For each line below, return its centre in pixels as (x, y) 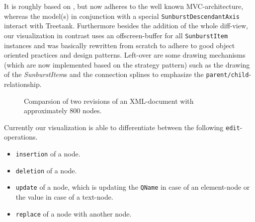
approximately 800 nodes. (63, 111)
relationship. (23, 84)
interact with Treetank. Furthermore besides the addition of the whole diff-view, (126, 26)
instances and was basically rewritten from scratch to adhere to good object (120, 45)
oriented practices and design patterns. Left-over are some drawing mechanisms (125, 55)
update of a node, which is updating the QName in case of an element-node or (133, 187)
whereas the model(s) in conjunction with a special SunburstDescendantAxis (122, 16)
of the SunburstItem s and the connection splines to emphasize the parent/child (127, 74)
